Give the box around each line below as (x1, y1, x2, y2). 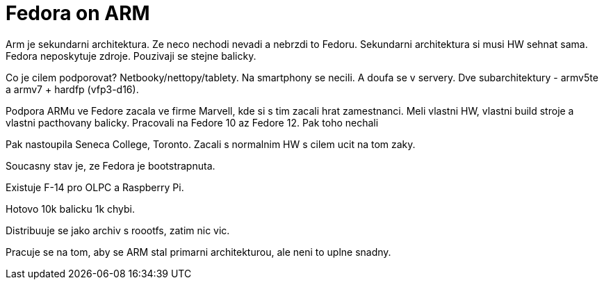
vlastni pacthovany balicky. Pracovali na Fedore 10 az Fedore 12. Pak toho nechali (6, 116, 379, 129)
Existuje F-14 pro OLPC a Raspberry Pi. (6, 181, 184, 193)
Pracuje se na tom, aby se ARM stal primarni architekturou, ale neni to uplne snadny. (6, 245, 391, 258)
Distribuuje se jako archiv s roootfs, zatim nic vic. (6, 224, 230, 236)
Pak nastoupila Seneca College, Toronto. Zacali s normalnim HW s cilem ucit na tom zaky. (6, 138, 416, 150)
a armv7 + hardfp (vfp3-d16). (6, 83, 139, 95)
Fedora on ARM (6, 1, 150, 25)
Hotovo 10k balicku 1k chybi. (6, 202, 136, 215)
